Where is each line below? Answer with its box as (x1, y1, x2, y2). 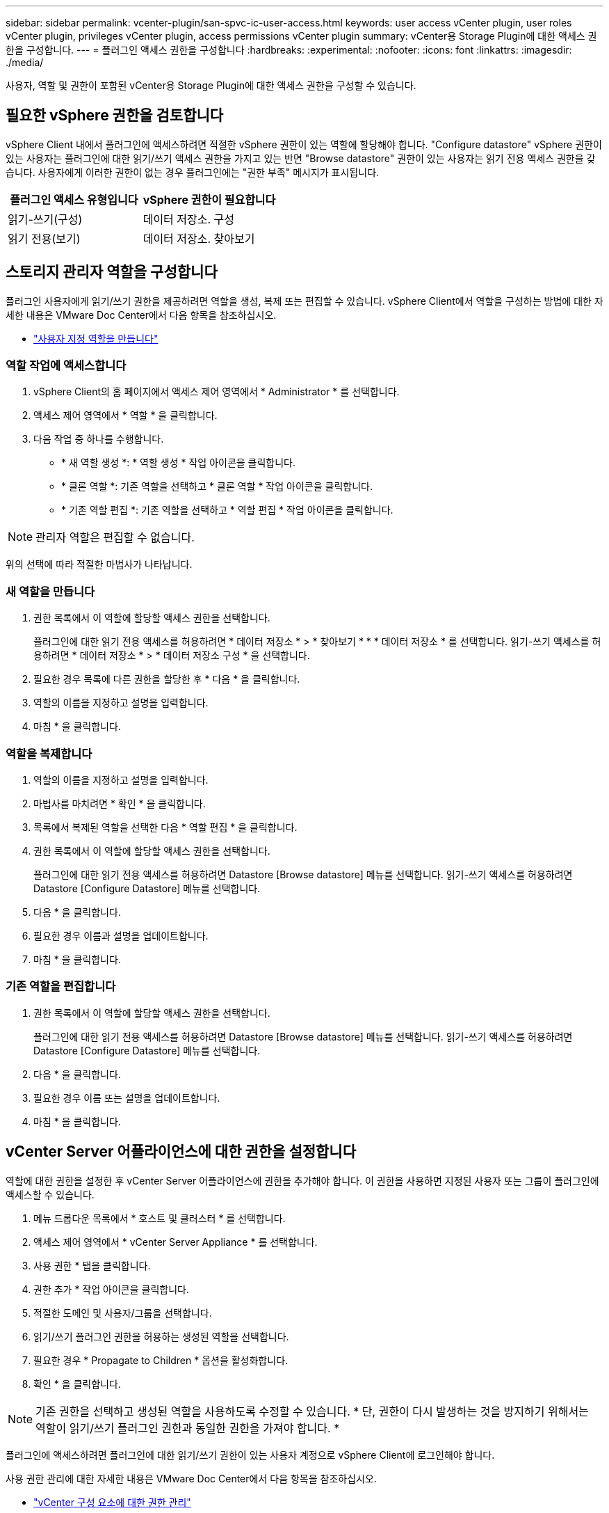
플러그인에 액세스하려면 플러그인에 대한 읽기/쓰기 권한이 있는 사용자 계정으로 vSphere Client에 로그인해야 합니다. (6, 1448, 495, 1461)
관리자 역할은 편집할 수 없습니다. (35, 530, 195, 545)
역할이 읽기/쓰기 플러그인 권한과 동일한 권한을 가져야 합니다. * (35, 1420, 340, 1435)
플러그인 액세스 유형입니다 (10, 192, 138, 207)
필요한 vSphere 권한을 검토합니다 (6, 106, 224, 125)
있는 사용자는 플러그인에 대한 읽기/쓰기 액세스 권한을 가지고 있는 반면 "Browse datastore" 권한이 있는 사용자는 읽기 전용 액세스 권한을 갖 (6, 152, 596, 164)
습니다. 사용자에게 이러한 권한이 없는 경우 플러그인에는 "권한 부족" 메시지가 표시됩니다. (6, 166, 380, 178)
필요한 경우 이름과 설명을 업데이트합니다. (33, 929, 209, 942)
